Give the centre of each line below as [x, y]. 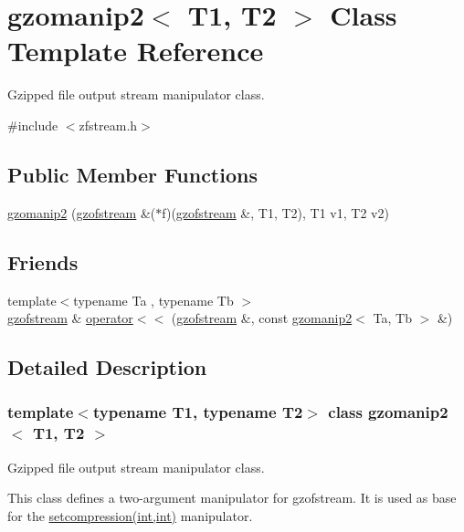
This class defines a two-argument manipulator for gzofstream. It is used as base [232, 498]
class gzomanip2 [388, 412]
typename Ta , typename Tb [153, 300]
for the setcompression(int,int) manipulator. [130, 515]
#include [33, 125]
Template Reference [136, 51]
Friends [43, 261]
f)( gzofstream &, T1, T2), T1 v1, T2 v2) [275, 212]
